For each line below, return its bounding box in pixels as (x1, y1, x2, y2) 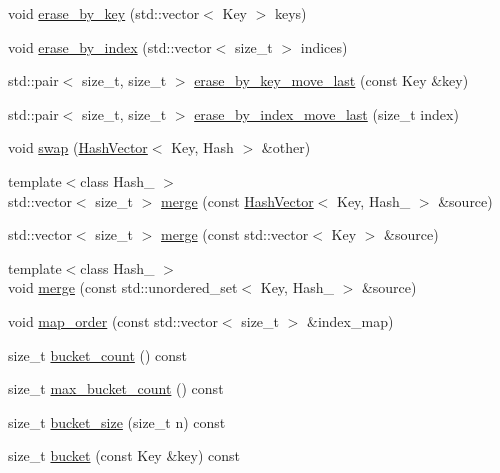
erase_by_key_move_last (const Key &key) (194, 70, 469, 91)
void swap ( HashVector (8, 137, 148, 158)
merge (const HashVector (161, 190, 314, 211)
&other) (261, 137, 311, 158)
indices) (300, 36, 348, 57)
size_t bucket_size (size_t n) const (8, 411, 226, 432)
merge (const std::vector (161, 224, 309, 245)
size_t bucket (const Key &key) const (8, 445, 240, 466)
